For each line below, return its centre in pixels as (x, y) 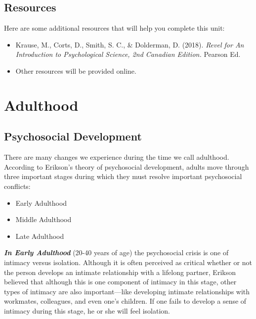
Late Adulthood (40, 236)
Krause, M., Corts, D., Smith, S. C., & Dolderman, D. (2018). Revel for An (130, 44)
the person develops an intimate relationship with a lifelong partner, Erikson (120, 272)
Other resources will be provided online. (76, 70)
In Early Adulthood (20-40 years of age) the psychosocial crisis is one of (116, 252)
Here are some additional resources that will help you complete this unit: (114, 28)
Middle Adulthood (43, 219)
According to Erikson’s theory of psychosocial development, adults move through (127, 166)
